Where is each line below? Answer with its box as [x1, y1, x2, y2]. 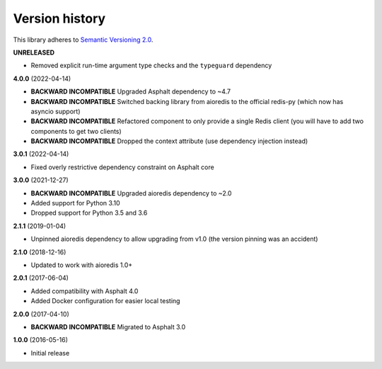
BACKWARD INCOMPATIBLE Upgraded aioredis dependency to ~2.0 [30, 188, 232, 198]
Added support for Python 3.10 [30, 199, 120, 208]
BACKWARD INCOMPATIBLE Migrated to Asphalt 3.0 [30, 322, 186, 331]
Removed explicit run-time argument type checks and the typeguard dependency [30, 61, 272, 70]
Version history [13, 11, 106, 26]
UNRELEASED [13, 48, 55, 57]
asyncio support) [30, 107, 81, 115]
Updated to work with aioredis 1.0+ [30, 261, 133, 269]
